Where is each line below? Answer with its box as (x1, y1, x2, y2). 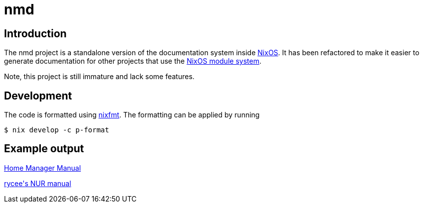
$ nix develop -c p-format (4, 126, 109, 134)
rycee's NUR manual (4, 179, 71, 188)
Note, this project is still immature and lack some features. (4, 72, 195, 81)
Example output (4, 142, 84, 155)
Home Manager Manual (4, 163, 81, 172)
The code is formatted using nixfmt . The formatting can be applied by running (4, 110, 260, 119)
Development (4, 89, 72, 102)
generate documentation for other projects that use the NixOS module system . (4, 57, 261, 66)
